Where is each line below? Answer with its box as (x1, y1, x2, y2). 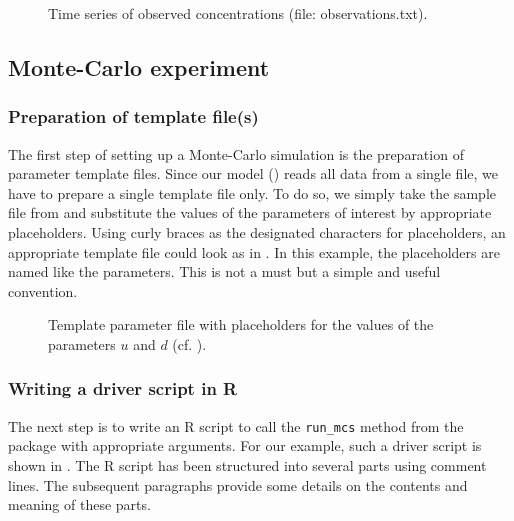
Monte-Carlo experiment (8, 51, 270, 82)
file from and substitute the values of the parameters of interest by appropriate (8, 202, 492, 223)
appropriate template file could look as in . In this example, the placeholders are (8, 241, 500, 262)
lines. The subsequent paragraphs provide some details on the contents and (8, 474, 468, 495)
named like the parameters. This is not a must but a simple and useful (8, 261, 441, 282)
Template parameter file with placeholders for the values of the (48, 314, 434, 335)
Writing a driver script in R (8, 376, 238, 401)
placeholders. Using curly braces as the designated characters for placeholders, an (8, 221, 506, 242)
